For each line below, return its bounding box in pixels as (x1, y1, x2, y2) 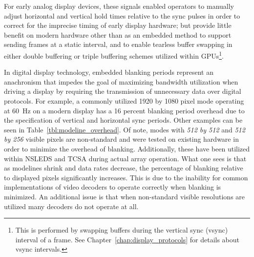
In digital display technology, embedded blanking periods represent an (4, 67, 213, 77)
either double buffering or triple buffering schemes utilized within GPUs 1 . (4, 49, 224, 61)
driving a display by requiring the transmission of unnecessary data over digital (4, 86, 241, 96)
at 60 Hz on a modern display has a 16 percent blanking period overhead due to (4, 105, 245, 115)
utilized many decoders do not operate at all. (4, 201, 139, 211)
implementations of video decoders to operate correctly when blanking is (4, 182, 221, 192)
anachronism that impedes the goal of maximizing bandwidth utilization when (4, 76, 238, 86)
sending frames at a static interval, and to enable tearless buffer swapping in (4, 39, 233, 49)
